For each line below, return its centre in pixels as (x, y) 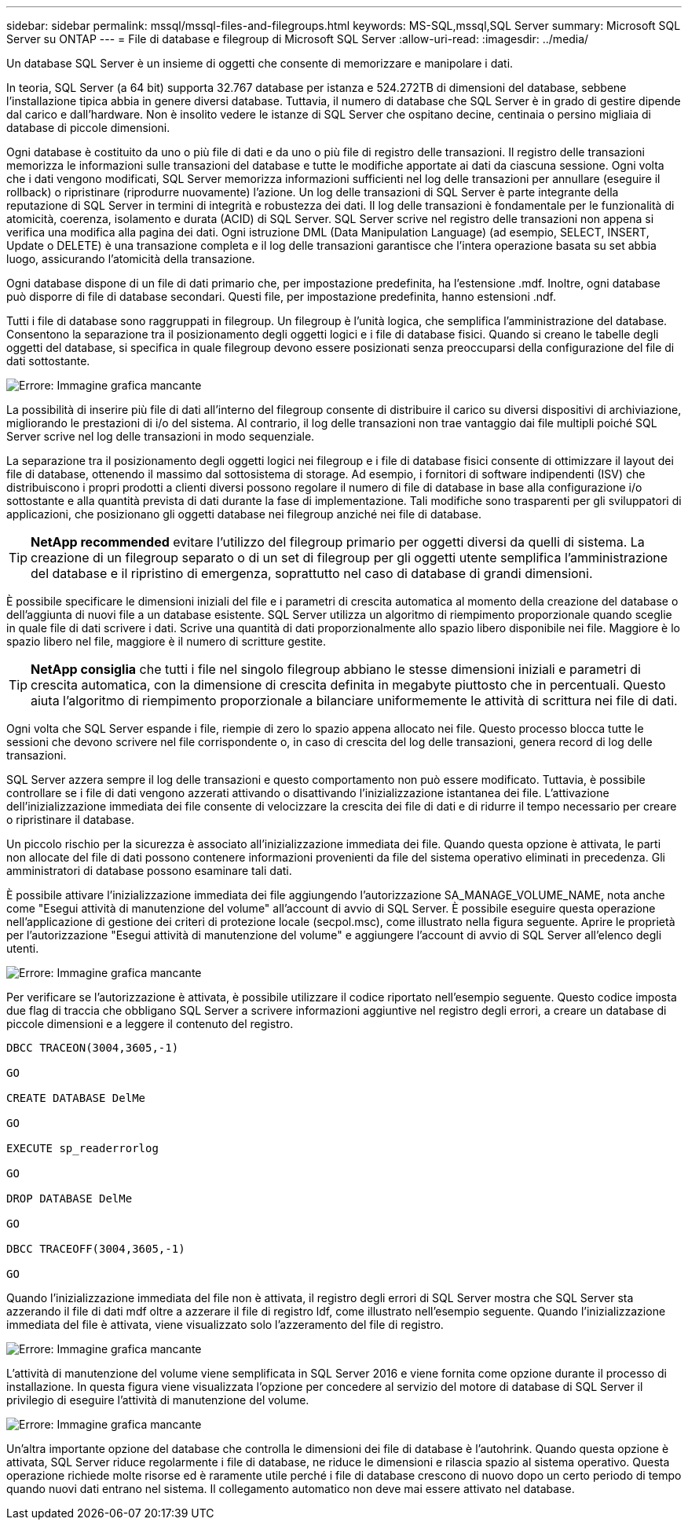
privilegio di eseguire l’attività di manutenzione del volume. (158, 1400)
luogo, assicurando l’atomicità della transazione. (131, 259)
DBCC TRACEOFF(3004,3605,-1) (96, 1249)
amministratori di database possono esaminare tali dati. (149, 871)
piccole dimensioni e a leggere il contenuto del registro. (150, 1024)
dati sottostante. (48, 361)
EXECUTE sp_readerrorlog (82, 1148)
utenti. (23, 948)
